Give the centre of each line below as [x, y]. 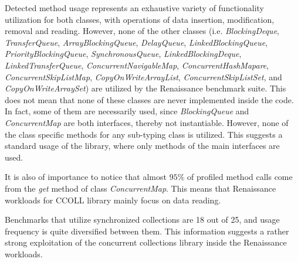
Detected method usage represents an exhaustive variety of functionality [134, 8]
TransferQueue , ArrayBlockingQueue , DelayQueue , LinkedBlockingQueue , [136, 42]
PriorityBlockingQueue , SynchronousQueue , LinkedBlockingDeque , [123, 54]
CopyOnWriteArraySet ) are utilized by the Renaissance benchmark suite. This [145, 88]
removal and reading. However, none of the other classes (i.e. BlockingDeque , [142, 31]
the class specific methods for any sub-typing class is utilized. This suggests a [144, 134]
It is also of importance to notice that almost [86, 177]
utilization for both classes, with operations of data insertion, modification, [140, 19]
